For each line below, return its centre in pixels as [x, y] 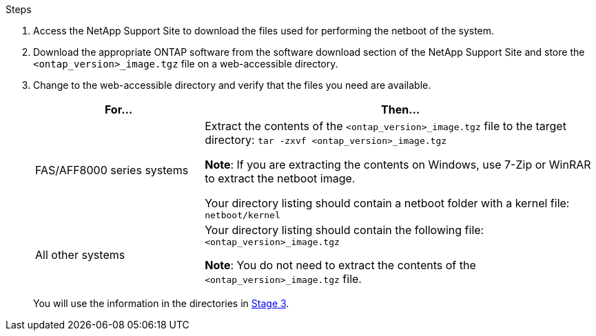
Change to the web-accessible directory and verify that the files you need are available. [232, 85]
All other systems [80, 254]
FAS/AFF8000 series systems [112, 170]
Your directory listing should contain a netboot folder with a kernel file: [387, 203]
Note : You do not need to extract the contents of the [340, 265]
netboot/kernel [243, 215]
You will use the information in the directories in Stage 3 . [161, 303]
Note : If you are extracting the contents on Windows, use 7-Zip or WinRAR [398, 165]
